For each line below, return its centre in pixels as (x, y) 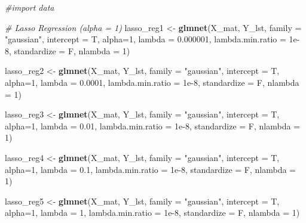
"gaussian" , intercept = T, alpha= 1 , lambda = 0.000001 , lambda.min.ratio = (146, 39)
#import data (30, 7)
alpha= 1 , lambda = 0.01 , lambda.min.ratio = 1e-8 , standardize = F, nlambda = (153, 126)
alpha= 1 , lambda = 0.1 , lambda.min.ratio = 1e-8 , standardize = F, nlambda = (151, 169)
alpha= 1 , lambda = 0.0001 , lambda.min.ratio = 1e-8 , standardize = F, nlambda (152, 82)
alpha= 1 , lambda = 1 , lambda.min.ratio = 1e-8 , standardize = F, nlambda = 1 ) (152, 213)
